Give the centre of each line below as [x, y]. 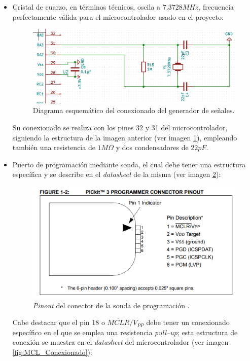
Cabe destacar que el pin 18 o [59, 322]
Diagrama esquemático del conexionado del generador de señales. [134, 110]
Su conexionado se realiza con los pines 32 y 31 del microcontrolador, [120, 127]
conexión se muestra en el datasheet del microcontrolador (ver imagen [120, 342]
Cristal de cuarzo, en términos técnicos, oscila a [86, 7]
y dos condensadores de [152, 147]
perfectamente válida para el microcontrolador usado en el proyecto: [118, 16]
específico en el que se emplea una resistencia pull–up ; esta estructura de [125, 332]
